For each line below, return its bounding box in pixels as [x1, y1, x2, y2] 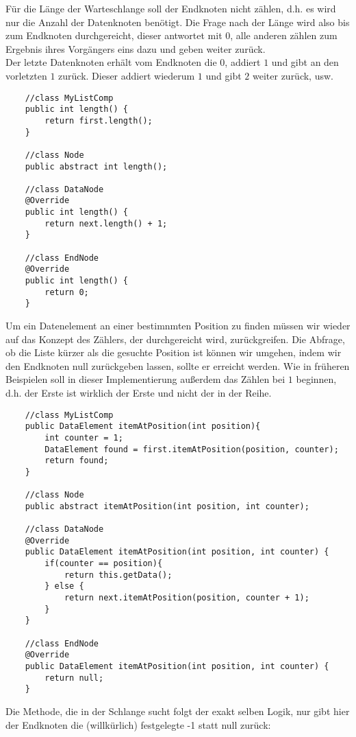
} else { [44, 581, 84, 592]
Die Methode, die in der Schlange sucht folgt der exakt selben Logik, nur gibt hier [5, 704, 350, 718]
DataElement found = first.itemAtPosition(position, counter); [44, 444, 339, 454]
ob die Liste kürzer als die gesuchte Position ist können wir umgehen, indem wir [5, 345, 342, 360]
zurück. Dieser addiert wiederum [58, 68, 195, 82]
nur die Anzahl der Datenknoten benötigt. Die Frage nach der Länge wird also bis [5, 14, 350, 29]
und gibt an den [271, 55, 339, 69]
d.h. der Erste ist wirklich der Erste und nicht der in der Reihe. [5, 386, 272, 399]
